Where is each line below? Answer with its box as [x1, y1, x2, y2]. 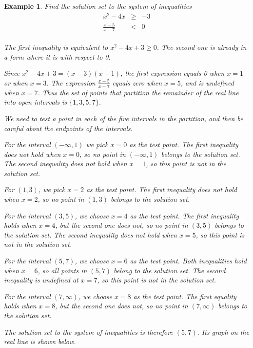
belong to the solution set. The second [114, 265, 226, 275]
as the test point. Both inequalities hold [130, 256, 247, 266]
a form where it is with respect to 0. [4, 51, 111, 62]
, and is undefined [180, 77, 234, 87]
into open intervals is [4, 97, 67, 107]
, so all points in [38, 265, 87, 275]
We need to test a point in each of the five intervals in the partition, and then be [4, 113, 243, 123]
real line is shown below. [4, 336, 76, 347]
